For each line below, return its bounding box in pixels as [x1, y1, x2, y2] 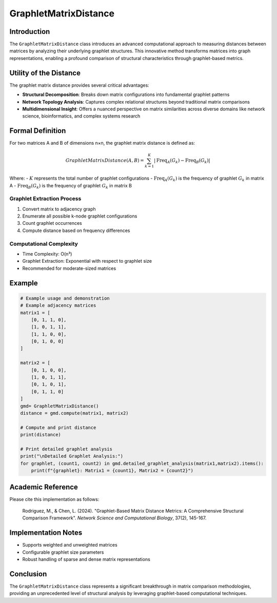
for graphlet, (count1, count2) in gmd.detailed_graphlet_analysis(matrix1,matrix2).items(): [20, 460, 264, 466]
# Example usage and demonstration [20, 295, 110, 301]
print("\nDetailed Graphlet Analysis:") [20, 453, 123, 459]
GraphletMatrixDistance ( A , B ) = [65, 158, 145, 164]
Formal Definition [9, 126, 66, 135]
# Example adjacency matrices [20, 303, 96, 308]
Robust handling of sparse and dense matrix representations [22, 556, 151, 562]
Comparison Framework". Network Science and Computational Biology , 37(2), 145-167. [22, 515, 207, 521]
